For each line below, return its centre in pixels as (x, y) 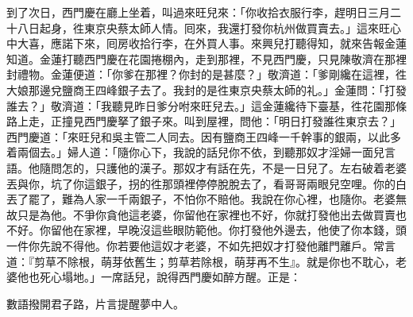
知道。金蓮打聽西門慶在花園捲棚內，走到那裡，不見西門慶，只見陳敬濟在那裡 (206, 58)
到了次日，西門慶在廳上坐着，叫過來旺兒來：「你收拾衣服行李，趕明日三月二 (204, 12)
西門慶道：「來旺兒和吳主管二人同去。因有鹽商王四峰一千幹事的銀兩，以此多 (204, 136)
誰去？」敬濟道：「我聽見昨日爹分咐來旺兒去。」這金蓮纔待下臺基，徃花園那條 (206, 105)
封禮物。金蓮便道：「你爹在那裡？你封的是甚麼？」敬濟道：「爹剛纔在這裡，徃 (206, 74)
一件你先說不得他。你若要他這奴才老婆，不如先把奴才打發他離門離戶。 (190, 245)
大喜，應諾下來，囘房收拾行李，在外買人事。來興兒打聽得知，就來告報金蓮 (212, 43)
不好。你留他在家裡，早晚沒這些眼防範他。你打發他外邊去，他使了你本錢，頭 (206, 230)
